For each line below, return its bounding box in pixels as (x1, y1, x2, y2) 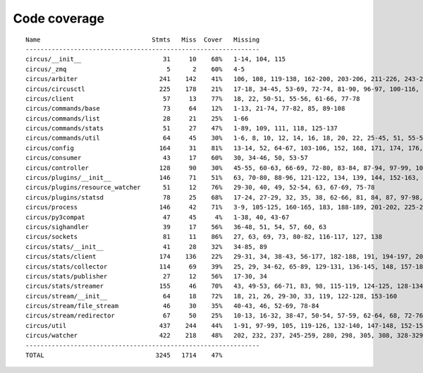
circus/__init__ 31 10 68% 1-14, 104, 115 (25, 55, 286, 63)
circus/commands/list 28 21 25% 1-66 (25, 114, 249, 123)
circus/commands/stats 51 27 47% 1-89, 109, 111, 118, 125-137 (25, 124, 338, 133)
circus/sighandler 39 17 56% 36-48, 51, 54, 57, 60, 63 (25, 223, 327, 231)
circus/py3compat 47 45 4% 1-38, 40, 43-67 (25, 213, 290, 221)
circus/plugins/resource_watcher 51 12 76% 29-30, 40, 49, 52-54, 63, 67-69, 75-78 (25, 183, 375, 192)
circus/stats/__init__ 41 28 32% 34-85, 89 (25, 243, 267, 250)
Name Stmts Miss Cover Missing (25, 35, 260, 44)
